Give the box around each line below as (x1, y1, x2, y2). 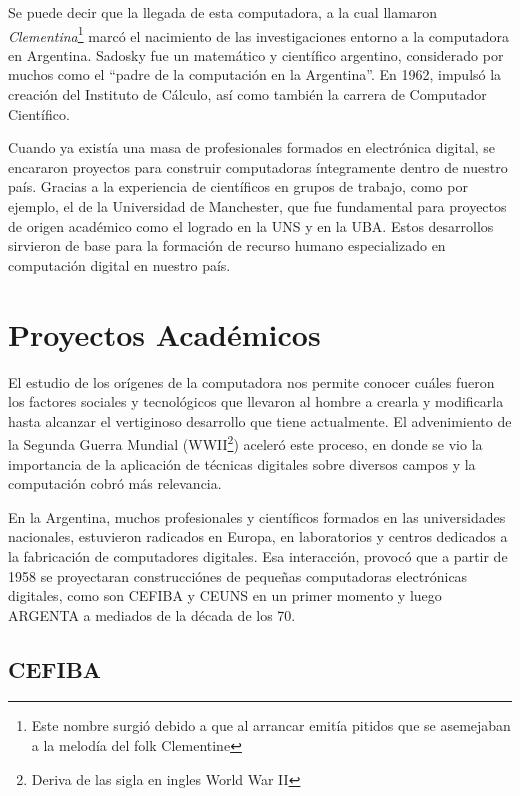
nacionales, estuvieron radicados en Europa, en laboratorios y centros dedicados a (8, 526, 508, 547)
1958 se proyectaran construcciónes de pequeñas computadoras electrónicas (8, 565, 468, 586)
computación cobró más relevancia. (8, 473, 222, 494)
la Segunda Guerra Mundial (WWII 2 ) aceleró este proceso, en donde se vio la (8, 431, 483, 454)
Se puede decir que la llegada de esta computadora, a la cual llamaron (8, 2, 438, 22)
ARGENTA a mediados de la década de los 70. (8, 604, 296, 625)
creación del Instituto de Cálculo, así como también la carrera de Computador (8, 84, 487, 105)
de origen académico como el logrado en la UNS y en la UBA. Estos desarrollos (8, 215, 494, 236)
